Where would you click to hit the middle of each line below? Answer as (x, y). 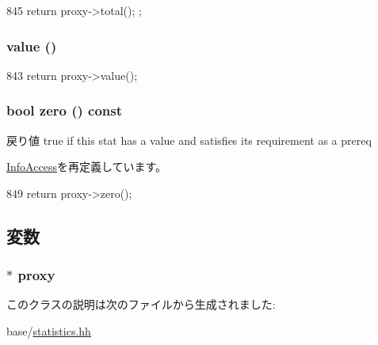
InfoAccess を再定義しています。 (87, 167)
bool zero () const (65, 110)
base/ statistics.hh (49, 331)
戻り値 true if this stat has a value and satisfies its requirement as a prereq (189, 140)
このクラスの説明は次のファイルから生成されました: (141, 304)
